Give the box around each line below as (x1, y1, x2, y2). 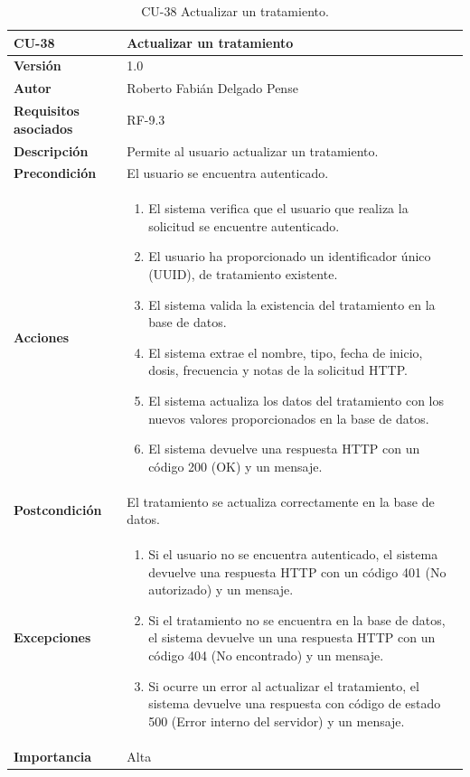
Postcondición (14, 501, 102, 520)
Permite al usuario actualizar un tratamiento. (127, 141, 379, 160)
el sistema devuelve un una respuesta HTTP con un (148, 628, 436, 647)
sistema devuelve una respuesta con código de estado (148, 694, 441, 713)
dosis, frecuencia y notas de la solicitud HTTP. (148, 360, 408, 379)
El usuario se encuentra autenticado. (127, 164, 329, 183)
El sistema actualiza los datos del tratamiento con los (148, 391, 444, 409)
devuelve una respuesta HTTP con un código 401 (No (148, 562, 446, 581)
